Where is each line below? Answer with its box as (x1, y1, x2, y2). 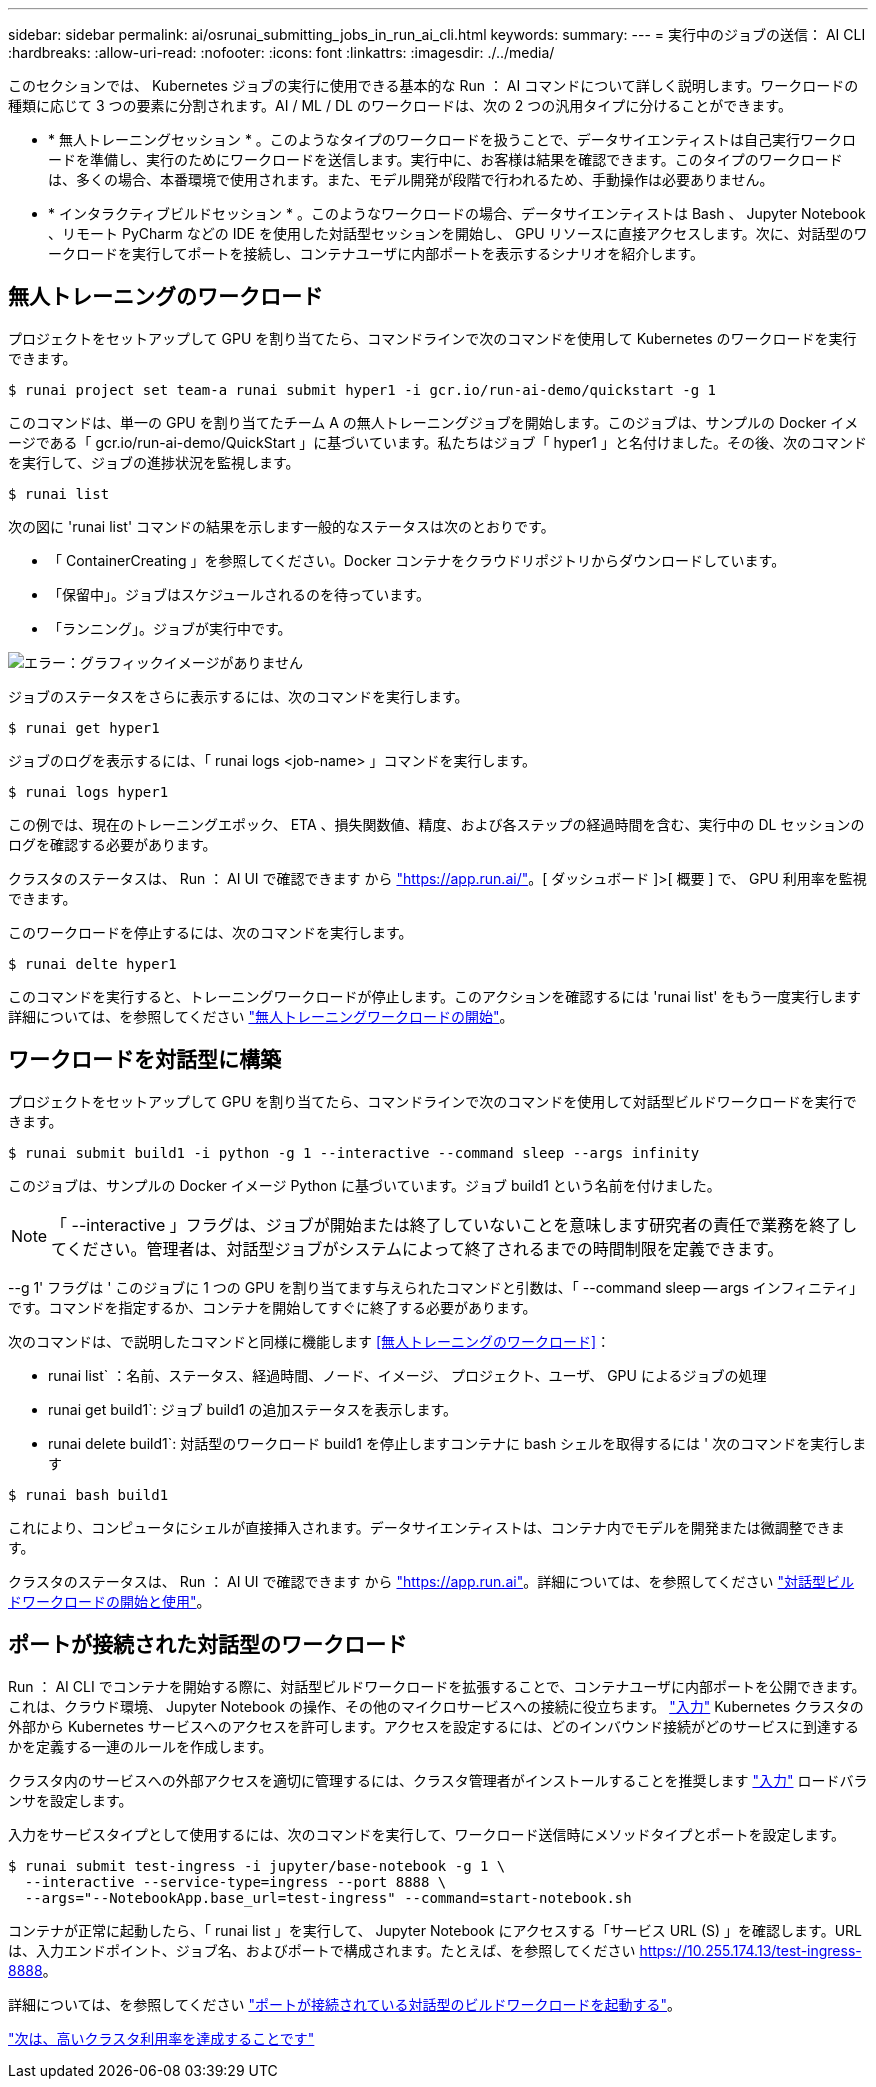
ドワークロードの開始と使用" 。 (8, 1592, 211, 1610)
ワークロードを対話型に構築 (8, 1047, 281, 1073)
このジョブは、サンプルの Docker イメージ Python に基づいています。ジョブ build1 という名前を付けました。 (8, 1176, 721, 1194)
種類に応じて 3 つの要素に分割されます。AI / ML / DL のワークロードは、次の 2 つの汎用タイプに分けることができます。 (8, 97, 792, 114)
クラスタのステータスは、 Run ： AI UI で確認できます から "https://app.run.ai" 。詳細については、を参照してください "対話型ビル (8, 1572, 855, 1590)
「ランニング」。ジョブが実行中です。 (48, 619, 292, 637)
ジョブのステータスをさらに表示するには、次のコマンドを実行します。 (8, 687, 469, 705)
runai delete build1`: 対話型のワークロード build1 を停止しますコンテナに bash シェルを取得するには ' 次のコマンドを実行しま (48, 1434, 867, 1452)
